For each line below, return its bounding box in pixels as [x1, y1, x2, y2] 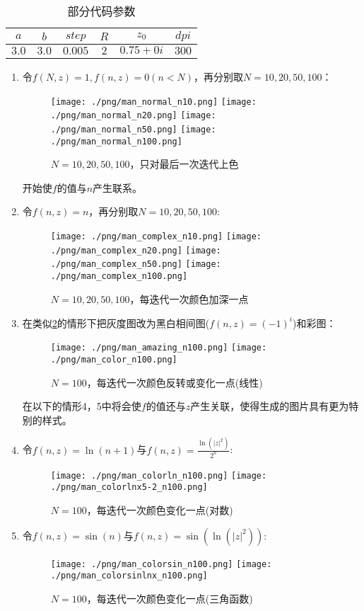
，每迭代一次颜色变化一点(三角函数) [86, 590, 253, 605]
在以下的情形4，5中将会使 [22, 399, 141, 413]
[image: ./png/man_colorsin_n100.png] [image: [50, 559, 272, 569]
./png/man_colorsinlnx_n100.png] [50, 571, 208, 581]
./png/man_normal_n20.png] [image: [50, 110, 216, 121]
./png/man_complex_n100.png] [50, 270, 188, 281]
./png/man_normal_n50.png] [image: [50, 124, 216, 135]
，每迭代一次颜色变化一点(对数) [86, 502, 233, 517]
